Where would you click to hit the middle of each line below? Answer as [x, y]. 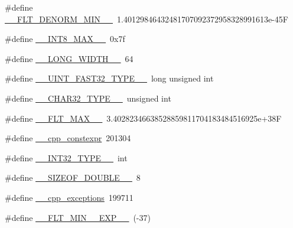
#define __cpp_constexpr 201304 [68, 138]
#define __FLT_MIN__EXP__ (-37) [78, 217]
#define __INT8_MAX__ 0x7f [65, 39]
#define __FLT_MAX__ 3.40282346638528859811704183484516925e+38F [143, 118]
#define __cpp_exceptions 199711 [69, 197]
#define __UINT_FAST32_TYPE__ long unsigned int [109, 78]
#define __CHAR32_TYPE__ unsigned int [88, 98]
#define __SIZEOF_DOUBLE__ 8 [73, 177]
